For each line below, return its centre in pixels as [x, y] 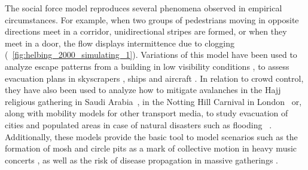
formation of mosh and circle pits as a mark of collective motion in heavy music [151, 148]
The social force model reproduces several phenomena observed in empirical [144, 8]
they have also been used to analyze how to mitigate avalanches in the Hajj [143, 90]
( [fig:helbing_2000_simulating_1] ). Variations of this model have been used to [151, 55]
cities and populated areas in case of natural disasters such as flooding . [138, 124]
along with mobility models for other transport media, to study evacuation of [147, 113]
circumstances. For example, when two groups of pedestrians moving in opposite [152, 19]
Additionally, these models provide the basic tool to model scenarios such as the [151, 136]
